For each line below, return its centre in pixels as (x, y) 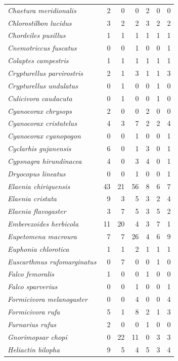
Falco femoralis (31, 274)
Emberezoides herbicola (43, 224)
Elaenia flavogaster (37, 211)
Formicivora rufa (34, 311)
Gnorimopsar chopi (37, 336)
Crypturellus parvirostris (46, 73)
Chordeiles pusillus (37, 35)
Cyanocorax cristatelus (42, 123)
